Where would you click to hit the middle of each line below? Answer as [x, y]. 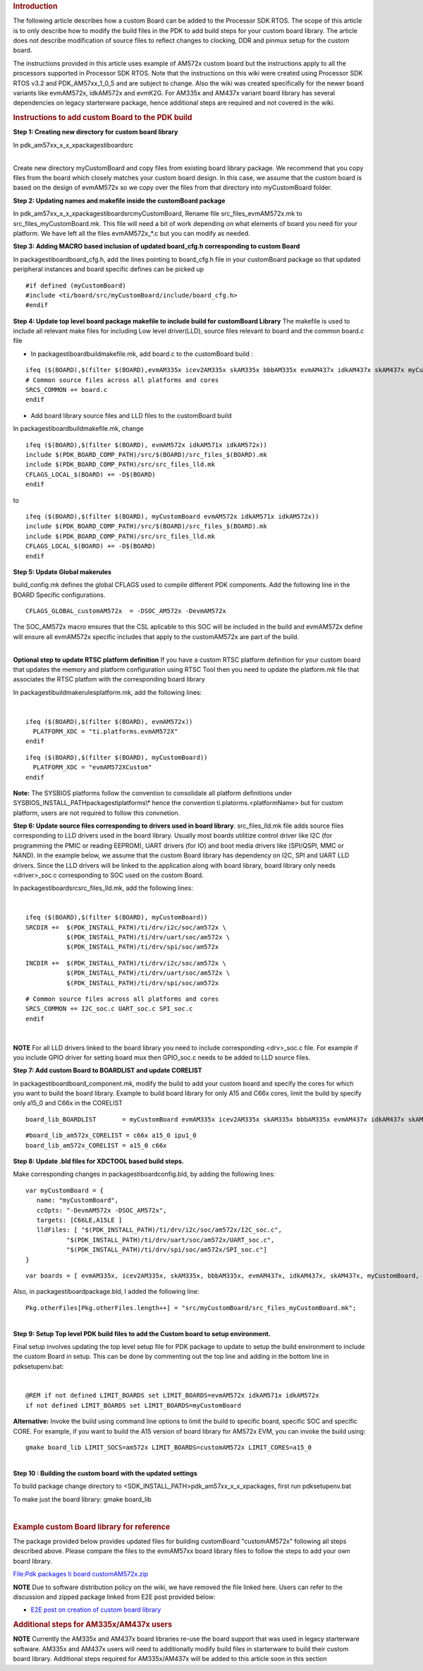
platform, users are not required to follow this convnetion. [96, 813]
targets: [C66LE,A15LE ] [79, 1220]
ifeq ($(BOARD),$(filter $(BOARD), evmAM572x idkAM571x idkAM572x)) [146, 445]
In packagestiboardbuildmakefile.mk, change [78, 429]
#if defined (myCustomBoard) [76, 285]
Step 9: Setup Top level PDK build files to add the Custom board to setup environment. [142, 1333]
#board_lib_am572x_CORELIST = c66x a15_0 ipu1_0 [111, 1136]
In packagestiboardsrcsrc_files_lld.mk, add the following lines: [103, 888]
